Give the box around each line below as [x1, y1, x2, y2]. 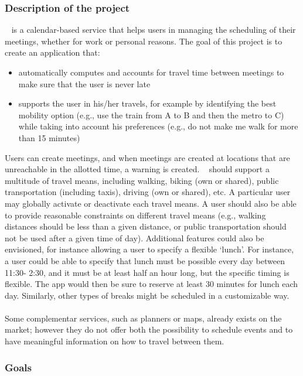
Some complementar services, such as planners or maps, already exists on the [5, 312, 282, 324]
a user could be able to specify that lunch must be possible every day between [5, 254, 285, 266]
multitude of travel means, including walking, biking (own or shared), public [5, 174, 279, 186]
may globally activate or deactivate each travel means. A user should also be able [5, 197, 297, 209]
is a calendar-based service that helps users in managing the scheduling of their [11, 23, 296, 36]
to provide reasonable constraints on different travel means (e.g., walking [5, 208, 266, 221]
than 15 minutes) [18, 131, 80, 143]
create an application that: [5, 46, 100, 59]
